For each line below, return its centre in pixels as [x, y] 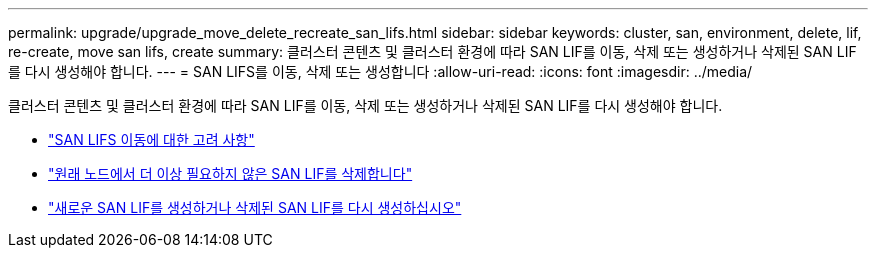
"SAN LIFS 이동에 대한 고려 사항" [151, 139]
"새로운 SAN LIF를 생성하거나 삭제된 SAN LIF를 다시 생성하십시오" [255, 207]
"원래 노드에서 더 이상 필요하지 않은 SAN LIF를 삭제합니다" [230, 173]
